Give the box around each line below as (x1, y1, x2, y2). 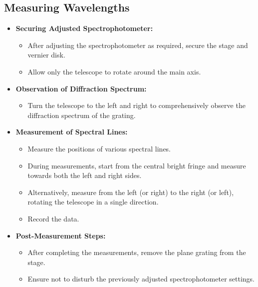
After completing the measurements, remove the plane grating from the (27, 247, 246, 257)
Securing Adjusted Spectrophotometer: (15, 23, 153, 33)
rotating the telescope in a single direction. (27, 196, 159, 207)
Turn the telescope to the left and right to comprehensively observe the (27, 100, 246, 110)
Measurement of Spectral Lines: (15, 126, 128, 137)
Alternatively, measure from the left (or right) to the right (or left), (27, 186, 234, 197)
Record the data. (27, 213, 79, 223)
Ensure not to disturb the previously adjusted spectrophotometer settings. (27, 273, 255, 284)
